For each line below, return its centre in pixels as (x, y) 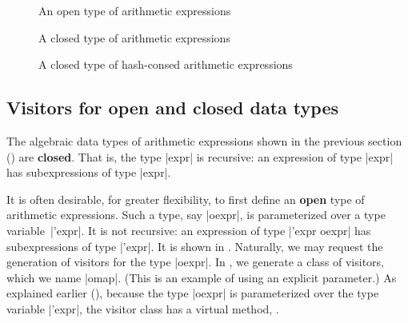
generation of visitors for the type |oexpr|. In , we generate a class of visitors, (196, 262)
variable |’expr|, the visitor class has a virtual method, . (143, 308)
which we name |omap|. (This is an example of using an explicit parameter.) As (202, 277)
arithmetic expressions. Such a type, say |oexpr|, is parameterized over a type (196, 215)
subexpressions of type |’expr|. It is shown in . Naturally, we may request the (195, 246)
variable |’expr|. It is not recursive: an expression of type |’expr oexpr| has (189, 230)
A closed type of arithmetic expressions (134, 37)
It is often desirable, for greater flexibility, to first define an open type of (186, 199)
